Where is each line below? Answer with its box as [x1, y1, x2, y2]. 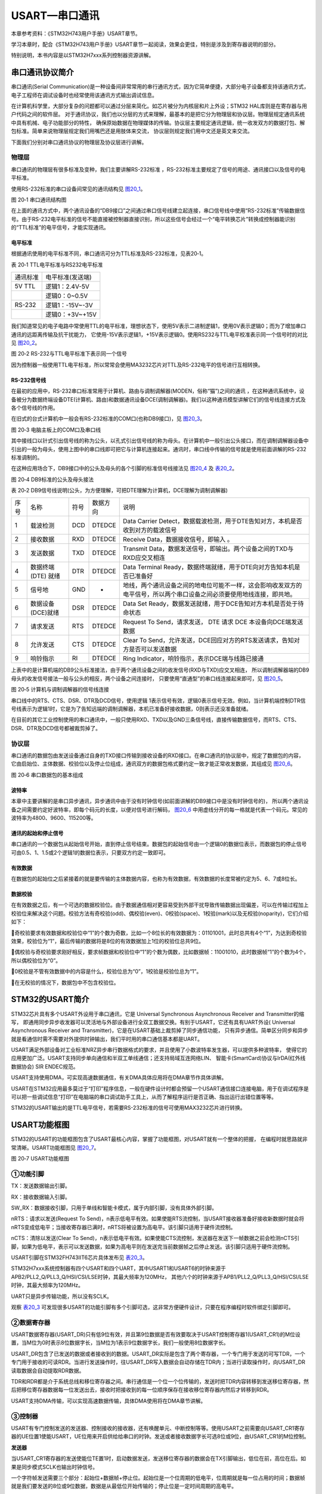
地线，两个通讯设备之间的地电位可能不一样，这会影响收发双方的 [123, 581, 302, 590]
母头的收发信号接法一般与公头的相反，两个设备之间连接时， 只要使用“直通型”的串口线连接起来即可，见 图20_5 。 [11, 675, 286, 682]
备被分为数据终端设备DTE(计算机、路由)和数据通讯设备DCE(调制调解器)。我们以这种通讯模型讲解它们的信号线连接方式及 [11, 396, 306, 403]
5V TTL [14, 282, 36, 290]
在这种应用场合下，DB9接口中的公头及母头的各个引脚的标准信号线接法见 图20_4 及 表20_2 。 [11, 465, 238, 472]
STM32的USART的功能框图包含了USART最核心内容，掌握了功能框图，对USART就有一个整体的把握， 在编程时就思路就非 [11, 1135, 308, 1143]
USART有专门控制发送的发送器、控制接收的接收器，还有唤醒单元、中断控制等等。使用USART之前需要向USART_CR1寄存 [11, 1424, 305, 1431]
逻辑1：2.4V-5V [45, 283, 89, 291]
